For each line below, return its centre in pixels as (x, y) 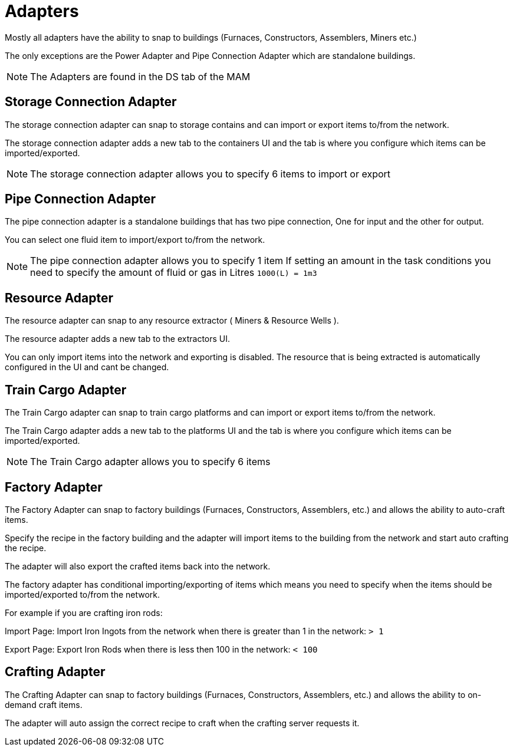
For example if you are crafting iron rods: (84, 612)
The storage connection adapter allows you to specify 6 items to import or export (211, 174)
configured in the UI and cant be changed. (87, 367)
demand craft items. (44, 704)
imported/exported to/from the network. (83, 594)
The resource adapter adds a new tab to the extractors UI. (118, 339)
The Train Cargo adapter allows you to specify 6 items (150, 462)
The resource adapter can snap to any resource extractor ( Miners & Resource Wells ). (172, 321)
